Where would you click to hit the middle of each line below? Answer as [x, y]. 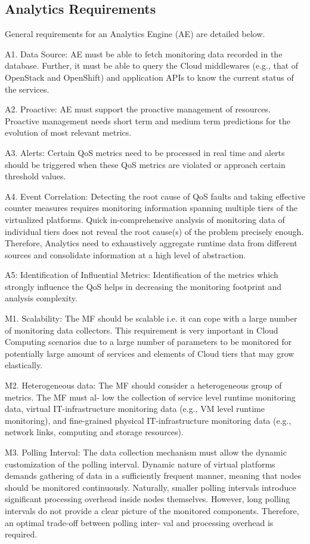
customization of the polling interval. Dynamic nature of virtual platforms [140, 464]
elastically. [24, 365]
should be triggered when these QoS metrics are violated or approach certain [145, 164]
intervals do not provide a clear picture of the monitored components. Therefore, [152, 510]
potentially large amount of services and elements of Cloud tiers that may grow [150, 353]
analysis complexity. [41, 298]
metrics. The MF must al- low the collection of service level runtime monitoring [150, 397]
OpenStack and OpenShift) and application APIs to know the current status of [149, 77]
